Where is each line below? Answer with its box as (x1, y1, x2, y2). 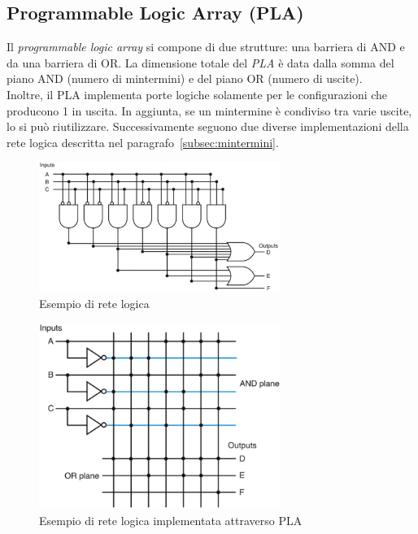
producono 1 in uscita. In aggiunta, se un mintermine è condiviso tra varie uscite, (7, 102, 412, 119)
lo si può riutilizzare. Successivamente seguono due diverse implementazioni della (7, 118, 409, 135)
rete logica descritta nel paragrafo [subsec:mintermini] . (7, 133, 279, 150)
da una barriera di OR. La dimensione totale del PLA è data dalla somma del (7, 54, 394, 71)
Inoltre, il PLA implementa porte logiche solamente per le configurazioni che (7, 85, 388, 102)
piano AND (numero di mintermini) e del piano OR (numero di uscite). (7, 70, 363, 87)
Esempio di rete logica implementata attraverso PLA (39, 511, 303, 528)
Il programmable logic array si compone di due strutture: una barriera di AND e (7, 38, 405, 55)
